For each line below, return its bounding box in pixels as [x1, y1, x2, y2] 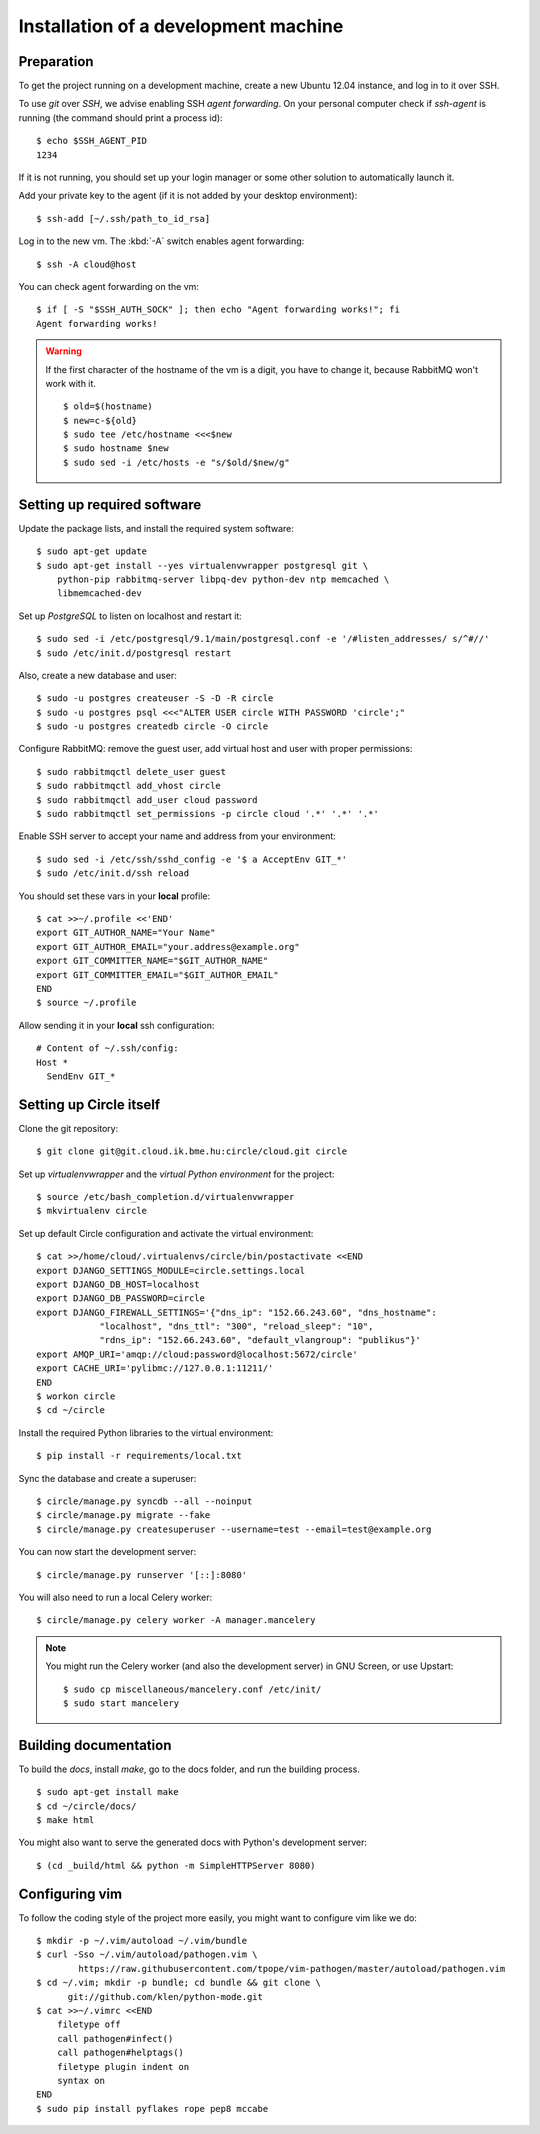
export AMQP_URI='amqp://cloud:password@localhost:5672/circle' [36, 1348, 359, 1360]
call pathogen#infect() [56, 2033, 174, 2044]
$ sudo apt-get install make [36, 1786, 179, 1798]
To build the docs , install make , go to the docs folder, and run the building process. [18, 1763, 360, 1775]
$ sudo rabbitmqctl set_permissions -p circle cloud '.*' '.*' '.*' [36, 808, 379, 820]
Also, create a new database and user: [18, 669, 177, 681]
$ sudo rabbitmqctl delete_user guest [36, 766, 227, 777]
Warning [45, 345, 82, 357]
